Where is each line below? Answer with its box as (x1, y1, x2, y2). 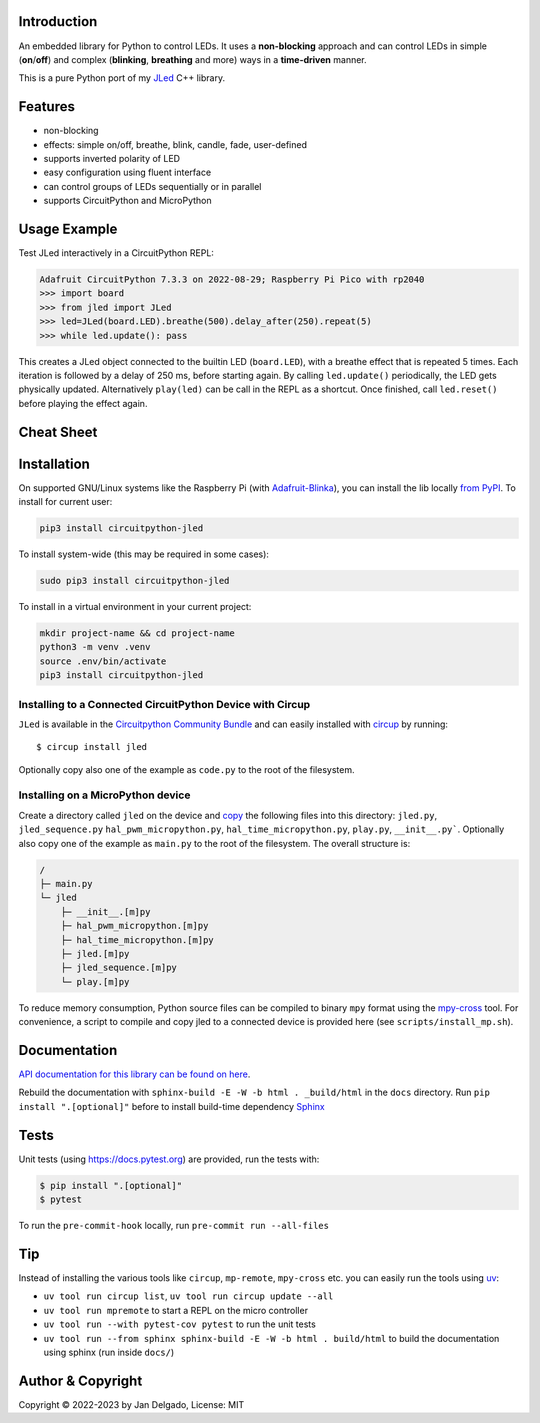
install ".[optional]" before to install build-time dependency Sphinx (18, 1100, 325, 1112)
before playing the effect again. (18, 397, 148, 409)
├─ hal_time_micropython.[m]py (60, 934, 214, 945)
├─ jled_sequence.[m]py (60, 962, 177, 974)
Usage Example (18, 220, 118, 237)
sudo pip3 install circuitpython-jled (39, 575, 230, 587)
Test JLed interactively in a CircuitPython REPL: (18, 247, 215, 259)
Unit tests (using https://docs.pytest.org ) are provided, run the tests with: (18, 1153, 320, 1165)
